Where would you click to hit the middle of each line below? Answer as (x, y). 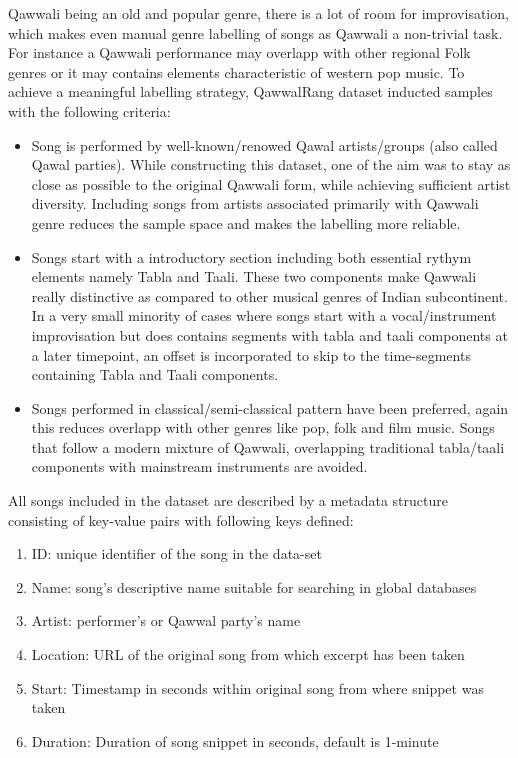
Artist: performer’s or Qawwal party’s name (166, 620)
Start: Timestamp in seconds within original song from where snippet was (257, 687)
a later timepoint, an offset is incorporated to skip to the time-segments (251, 354)
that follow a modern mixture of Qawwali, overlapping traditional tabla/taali (268, 446)
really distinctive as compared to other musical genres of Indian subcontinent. (269, 295)
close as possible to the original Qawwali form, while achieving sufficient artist (271, 183)
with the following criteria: (89, 110)
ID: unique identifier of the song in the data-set (176, 553)
